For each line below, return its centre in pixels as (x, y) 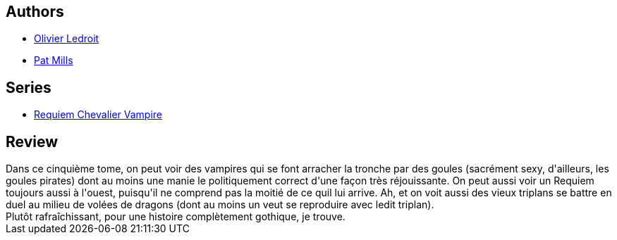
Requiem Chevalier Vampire (98, 115)
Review (32, 141)
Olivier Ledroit (67, 39)
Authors (35, 12)
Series (29, 87)
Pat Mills (54, 61)
